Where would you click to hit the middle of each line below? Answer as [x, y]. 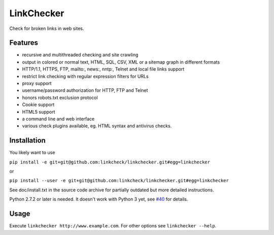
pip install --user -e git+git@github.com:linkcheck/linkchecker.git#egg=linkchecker [119, 181]
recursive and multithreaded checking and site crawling [80, 55]
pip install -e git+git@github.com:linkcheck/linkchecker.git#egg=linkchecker [110, 162]
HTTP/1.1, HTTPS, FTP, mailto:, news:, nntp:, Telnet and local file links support [103, 69]
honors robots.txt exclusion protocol [60, 97]
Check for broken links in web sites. [47, 28]
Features [24, 43]
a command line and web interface [58, 119]
